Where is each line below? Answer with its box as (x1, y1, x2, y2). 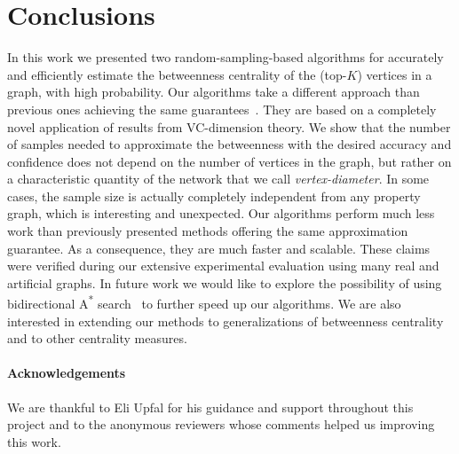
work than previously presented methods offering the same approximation (7, 222, 408, 240)
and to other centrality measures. (7, 329, 187, 348)
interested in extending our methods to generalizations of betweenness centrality (7, 311, 444, 330)
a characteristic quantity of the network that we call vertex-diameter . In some (7, 169, 430, 188)
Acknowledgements (7, 364, 126, 382)
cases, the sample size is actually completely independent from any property (7, 186, 421, 205)
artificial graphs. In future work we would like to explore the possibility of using (7, 273, 442, 292)
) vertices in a (357, 65, 432, 83)
